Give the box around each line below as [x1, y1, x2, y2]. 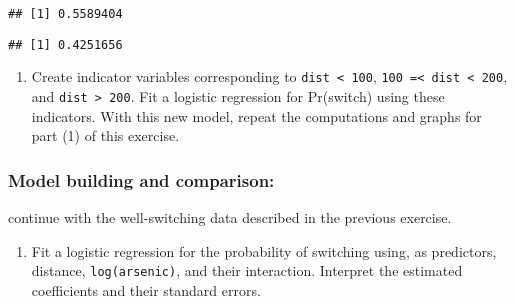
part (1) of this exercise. [31, 125, 180, 146]
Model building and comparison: [8, 167, 275, 192]
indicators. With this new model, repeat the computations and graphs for [31, 105, 482, 126]
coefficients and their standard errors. [31, 279, 261, 300]
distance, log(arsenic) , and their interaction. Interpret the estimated [31, 260, 463, 281]
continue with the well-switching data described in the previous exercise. [8, 207, 452, 228]
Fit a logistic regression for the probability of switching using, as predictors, [31, 240, 497, 261]
